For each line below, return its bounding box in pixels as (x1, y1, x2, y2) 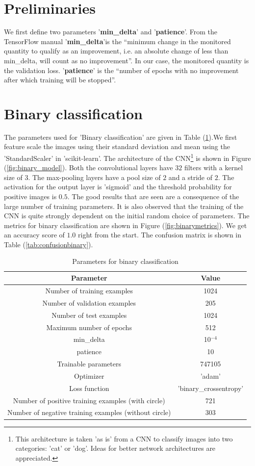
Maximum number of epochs (46, 322, 132, 332)
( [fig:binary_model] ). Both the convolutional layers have (4, 162, 173, 173)
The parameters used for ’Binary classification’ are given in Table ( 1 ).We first (4, 131, 237, 142)
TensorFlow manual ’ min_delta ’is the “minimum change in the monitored (4, 36, 231, 46)
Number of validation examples (42, 297, 136, 308)
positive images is (4, 191, 57, 202)
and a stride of (168, 172, 213, 182)
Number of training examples (45, 285, 133, 296)
